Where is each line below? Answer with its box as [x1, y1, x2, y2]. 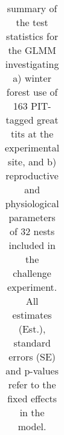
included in [8, 238, 56, 252]
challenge [13, 266, 51, 280]
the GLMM [8, 43, 56, 57]
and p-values [5, 364, 59, 377]
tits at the [10, 127, 54, 141]
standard [13, 336, 51, 350]
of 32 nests [9, 224, 55, 238]
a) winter [13, 71, 51, 85]
